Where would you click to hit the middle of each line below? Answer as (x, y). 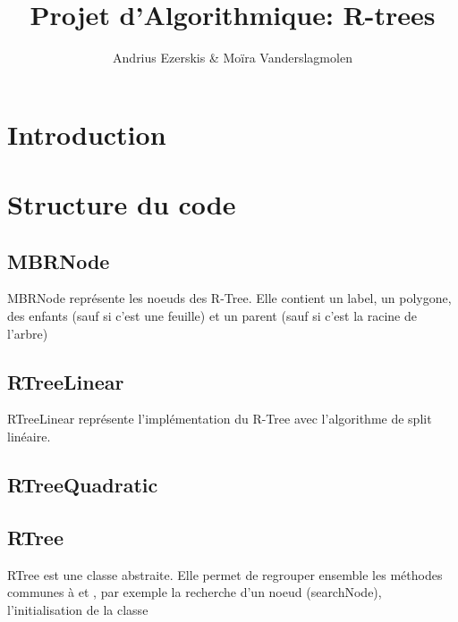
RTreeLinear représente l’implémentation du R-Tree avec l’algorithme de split (220, 419)
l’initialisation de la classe (78, 609)
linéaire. (29, 437)
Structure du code (122, 204)
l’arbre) (28, 333)
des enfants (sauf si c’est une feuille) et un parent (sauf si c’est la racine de (212, 316)
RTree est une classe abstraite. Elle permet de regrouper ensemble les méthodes (225, 574)
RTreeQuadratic (83, 485)
